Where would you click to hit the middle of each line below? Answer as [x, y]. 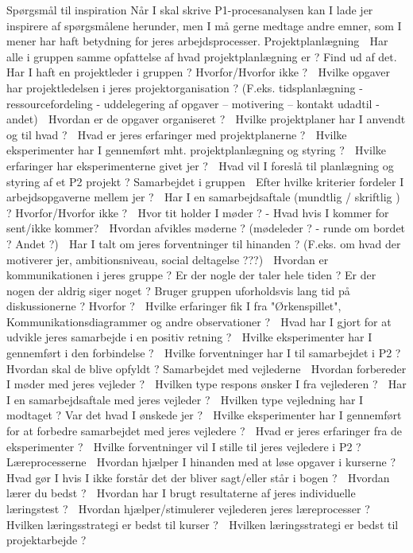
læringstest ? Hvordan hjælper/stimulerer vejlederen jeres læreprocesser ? [188, 508]
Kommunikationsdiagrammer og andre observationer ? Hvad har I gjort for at [199, 321]
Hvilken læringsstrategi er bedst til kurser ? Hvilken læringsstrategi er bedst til [203, 524]
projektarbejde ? [46, 540]
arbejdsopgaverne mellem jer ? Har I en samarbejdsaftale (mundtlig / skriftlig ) [203, 197]
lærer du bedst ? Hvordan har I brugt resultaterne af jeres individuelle [181, 493]
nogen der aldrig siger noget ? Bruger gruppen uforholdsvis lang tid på [178, 290]
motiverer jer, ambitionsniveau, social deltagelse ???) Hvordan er [168, 259]
